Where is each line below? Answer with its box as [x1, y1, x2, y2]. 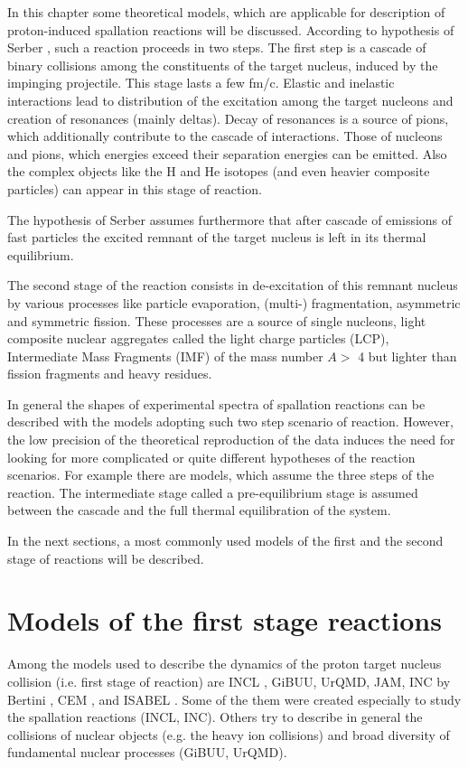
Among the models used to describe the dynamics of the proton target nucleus [7, 654, 442, 673]
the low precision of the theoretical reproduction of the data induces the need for [7, 430, 455, 449]
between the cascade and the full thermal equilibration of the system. [7, 501, 391, 520]
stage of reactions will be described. [7, 548, 204, 567]
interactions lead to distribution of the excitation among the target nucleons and [7, 90, 454, 109]
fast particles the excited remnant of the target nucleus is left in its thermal [7, 228, 426, 247]
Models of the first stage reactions [7, 602, 442, 639]
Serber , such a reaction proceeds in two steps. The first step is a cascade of [7, 38, 426, 57]
